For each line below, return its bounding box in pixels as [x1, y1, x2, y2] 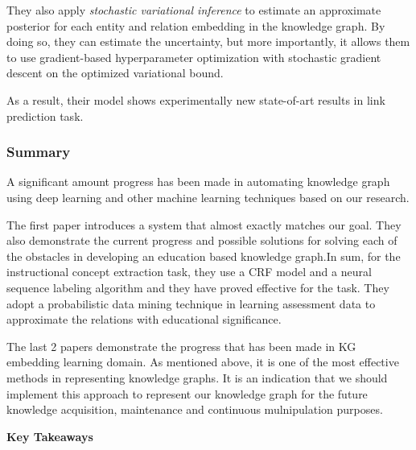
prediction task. [6, 107, 84, 124]
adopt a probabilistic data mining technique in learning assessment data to [6, 295, 376, 312]
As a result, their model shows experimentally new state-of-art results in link [6, 91, 385, 108]
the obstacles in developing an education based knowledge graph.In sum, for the [6, 247, 401, 264]
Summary [6, 142, 71, 162]
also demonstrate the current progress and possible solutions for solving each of [6, 232, 397, 249]
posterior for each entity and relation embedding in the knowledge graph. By [6, 17, 385, 34]
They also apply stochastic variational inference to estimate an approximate [6, 2, 381, 18]
